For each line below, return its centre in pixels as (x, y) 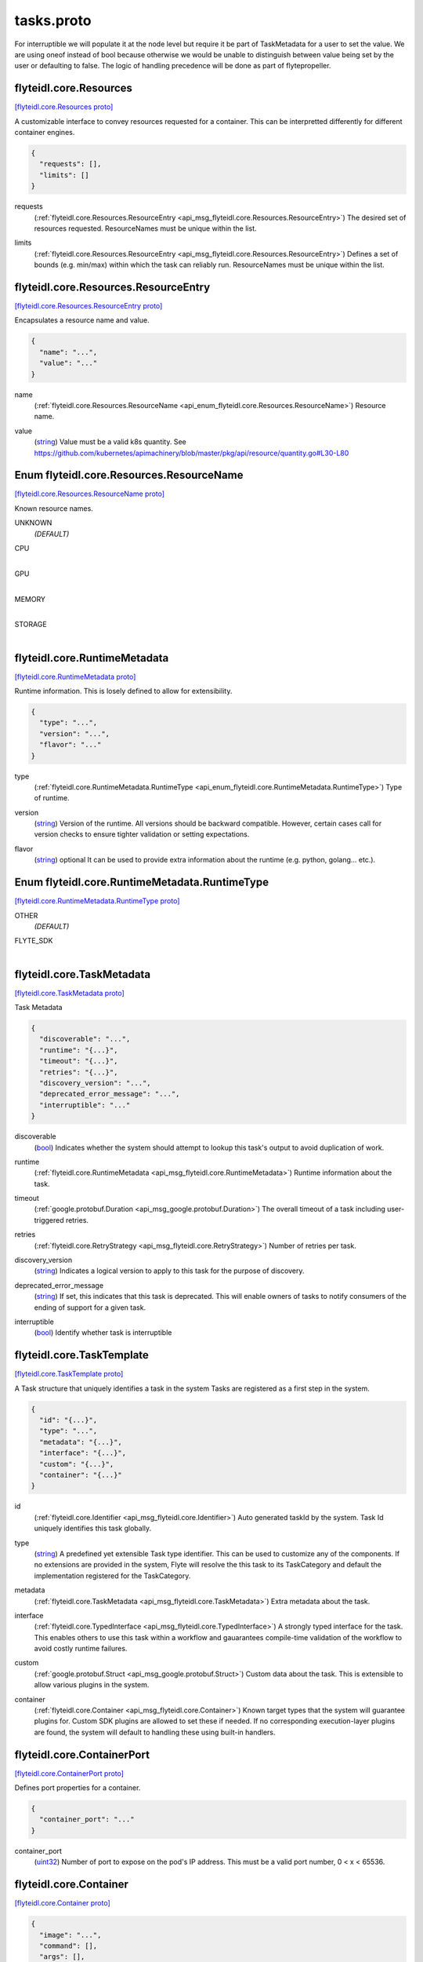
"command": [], (69, 1946)
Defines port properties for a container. (78, 1788)
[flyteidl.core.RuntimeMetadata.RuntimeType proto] (97, 901)
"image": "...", (70, 1935)
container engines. (45, 133)
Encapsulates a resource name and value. (82, 320)
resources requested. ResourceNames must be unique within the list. (145, 228)
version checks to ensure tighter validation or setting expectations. (142, 834)
